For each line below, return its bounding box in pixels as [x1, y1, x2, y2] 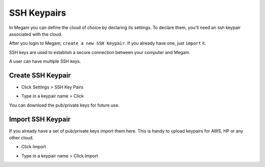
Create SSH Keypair [9, 71, 71, 80]
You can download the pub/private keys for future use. [9, 102, 120, 108]
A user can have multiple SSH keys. [9, 58, 81, 64]
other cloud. [9, 135, 34, 141]
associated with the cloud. [9, 31, 62, 37]
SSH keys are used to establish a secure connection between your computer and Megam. [9, 49, 191, 55]
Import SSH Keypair [9, 115, 71, 123]
